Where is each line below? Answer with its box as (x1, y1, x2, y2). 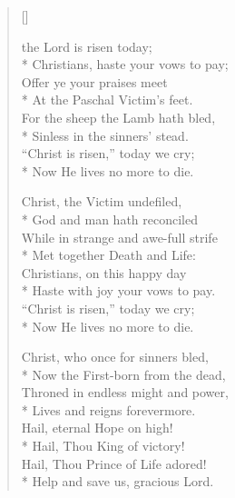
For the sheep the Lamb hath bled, (21, 107, 216, 126)
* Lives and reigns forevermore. (21, 400, 196, 419)
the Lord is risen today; (21, 36, 152, 55)
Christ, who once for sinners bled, (21, 347, 209, 366)
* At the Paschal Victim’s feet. (21, 90, 193, 109)
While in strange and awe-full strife (21, 227, 218, 246)
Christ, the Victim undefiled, (21, 192, 182, 211)
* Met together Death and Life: (21, 245, 196, 264)
